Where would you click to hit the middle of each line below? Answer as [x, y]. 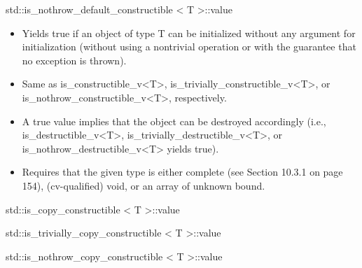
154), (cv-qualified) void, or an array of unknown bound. [144, 185]
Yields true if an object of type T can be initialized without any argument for [189, 33]
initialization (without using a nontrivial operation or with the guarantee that [189, 47]
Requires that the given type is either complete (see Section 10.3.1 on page [182, 172]
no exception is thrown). [74, 60]
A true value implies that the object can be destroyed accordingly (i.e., [174, 121]
